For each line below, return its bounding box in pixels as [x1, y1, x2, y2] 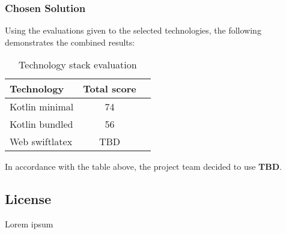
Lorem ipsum [5, 218, 53, 230]
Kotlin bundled [10, 117, 73, 131]
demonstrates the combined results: [5, 35, 135, 48]
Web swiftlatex [10, 134, 73, 149]
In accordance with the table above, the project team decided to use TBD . [5, 160, 282, 173]
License [5, 190, 52, 208]
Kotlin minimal [10, 100, 74, 114]
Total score [83, 82, 136, 96]
